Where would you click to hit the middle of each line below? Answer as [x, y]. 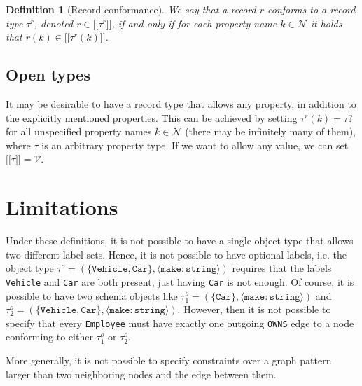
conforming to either [49, 337]
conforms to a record [312, 9]
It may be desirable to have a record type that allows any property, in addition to [181, 103]
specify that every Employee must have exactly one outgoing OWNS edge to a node [180, 323]
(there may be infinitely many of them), [271, 131]
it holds [326, 23]
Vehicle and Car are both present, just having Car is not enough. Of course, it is [180, 281]
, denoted [54, 23]
